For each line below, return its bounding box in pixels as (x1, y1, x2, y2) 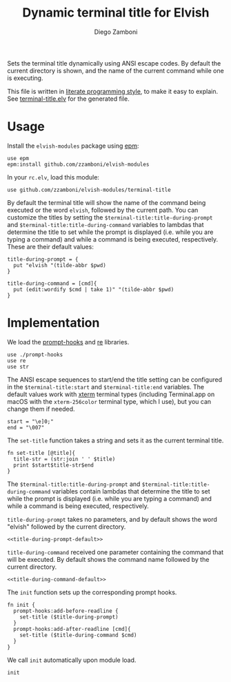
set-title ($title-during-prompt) (19, 613, 119, 621)
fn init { (7, 601, 36, 608)
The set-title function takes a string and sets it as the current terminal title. (7, 436, 224, 445)
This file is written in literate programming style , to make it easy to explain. (7, 87, 219, 95)
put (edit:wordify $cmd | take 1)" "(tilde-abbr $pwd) (13, 286, 174, 293)
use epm (7, 155, 30, 162)
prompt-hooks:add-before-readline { (13, 607, 119, 614)
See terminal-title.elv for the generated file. (7, 95, 130, 103)
